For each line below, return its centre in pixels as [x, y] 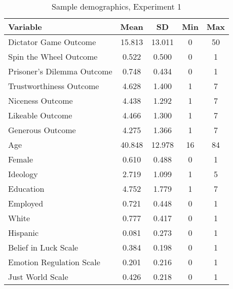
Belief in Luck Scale [43, 247]
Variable [25, 27]
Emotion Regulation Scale [54, 262]
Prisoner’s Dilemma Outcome [60, 71]
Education [26, 189]
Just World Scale [38, 277]
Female [21, 159]
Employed [26, 203]
